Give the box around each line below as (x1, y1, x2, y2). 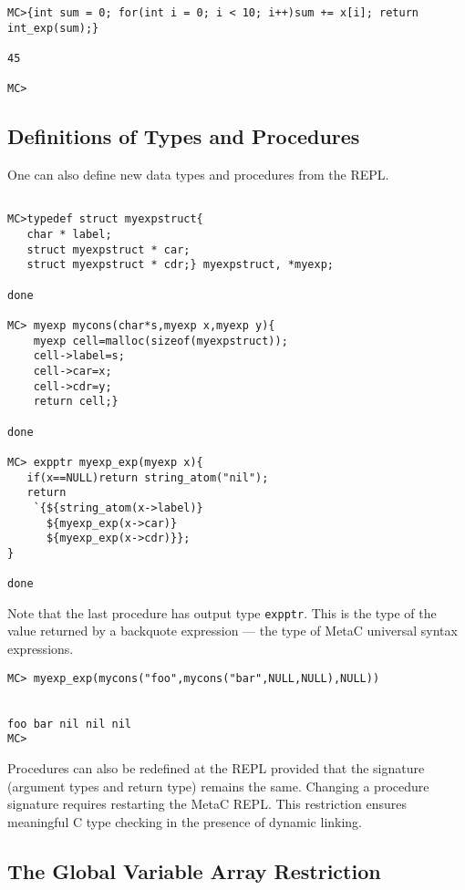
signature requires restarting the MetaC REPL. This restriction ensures (7, 794, 407, 813)
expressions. (7, 639, 74, 658)
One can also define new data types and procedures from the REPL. (7, 165, 389, 184)
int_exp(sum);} (7, 21, 99, 35)
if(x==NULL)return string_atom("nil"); (26, 471, 269, 484)
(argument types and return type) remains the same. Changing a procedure (7, 776, 429, 795)
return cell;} (33, 395, 119, 409)
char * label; (26, 228, 112, 242)
